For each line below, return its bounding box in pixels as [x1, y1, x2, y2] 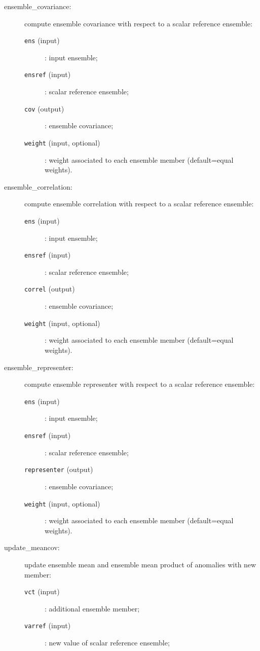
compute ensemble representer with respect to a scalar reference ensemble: [24, 379, 255, 389]
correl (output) [24, 283, 75, 294]
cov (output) [24, 103, 64, 114]
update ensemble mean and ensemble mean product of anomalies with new [24, 559, 256, 569]
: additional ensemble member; [45, 603, 140, 613]
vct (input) [24, 586, 60, 597]
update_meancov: [4, 542, 60, 553]
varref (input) [24, 620, 71, 631]
